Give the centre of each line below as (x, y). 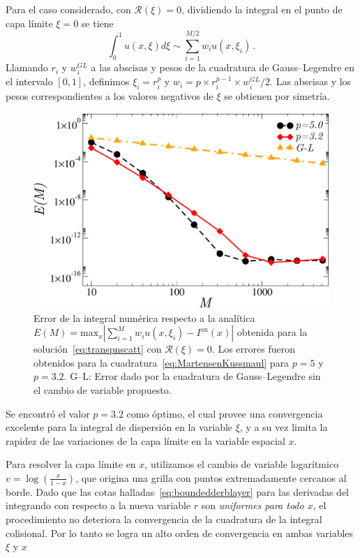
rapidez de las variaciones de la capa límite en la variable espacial (145, 440)
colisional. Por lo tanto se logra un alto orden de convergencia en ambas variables (180, 533)
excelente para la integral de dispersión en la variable (119, 427)
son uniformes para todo (253, 505)
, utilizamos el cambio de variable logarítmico (242, 464)
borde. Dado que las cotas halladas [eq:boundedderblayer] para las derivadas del (178, 491)
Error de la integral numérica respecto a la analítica (144, 317)
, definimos (106, 81)
